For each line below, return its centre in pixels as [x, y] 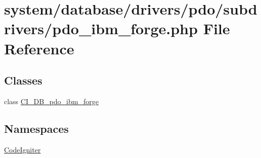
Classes [23, 80]
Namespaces [36, 128]
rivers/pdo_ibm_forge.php [101, 28]
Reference [39, 48]
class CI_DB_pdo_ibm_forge [51, 101]
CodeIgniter [23, 149]
